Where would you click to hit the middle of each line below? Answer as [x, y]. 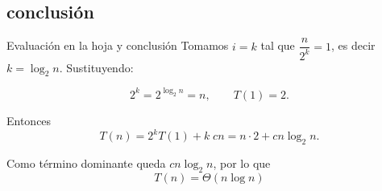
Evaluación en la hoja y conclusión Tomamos [118, 45]
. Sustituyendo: [96, 67]
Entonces [29, 120]
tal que [278, 45]
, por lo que [242, 163]
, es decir [353, 45]
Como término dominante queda [86, 163]
